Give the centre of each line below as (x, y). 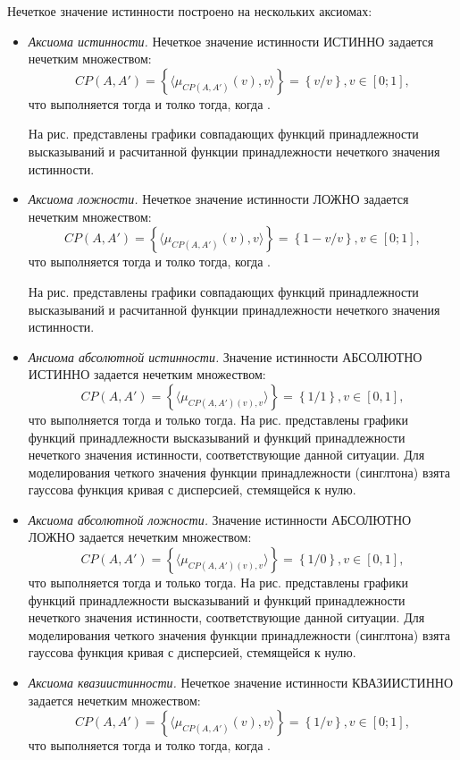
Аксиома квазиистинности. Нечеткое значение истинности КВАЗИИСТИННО (241, 683)
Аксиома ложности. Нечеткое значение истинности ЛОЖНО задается (218, 199)
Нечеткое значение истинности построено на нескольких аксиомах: (190, 11)
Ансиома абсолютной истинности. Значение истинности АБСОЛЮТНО (225, 356)
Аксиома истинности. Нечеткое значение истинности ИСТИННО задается (231, 41)
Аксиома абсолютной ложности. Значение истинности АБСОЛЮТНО (220, 519)
